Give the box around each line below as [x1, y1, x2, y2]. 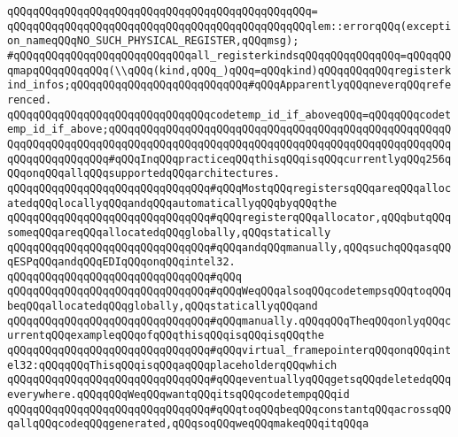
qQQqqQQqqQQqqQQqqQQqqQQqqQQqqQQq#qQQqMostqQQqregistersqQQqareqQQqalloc [7, 181, 452, 195]
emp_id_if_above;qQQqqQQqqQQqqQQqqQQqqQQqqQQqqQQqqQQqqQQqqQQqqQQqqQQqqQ [7, 123, 452, 136]
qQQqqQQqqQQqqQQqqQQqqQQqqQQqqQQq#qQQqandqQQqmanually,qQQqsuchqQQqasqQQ [7, 241, 452, 254]
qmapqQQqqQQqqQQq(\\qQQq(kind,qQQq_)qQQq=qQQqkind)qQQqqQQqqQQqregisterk [7, 64, 452, 77]
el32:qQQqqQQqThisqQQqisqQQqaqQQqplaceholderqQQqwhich [7, 358, 338, 372]
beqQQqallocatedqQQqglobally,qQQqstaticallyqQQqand [7, 300, 318, 313]
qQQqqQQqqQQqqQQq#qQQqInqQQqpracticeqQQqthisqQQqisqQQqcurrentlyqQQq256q [7, 152, 452, 165]
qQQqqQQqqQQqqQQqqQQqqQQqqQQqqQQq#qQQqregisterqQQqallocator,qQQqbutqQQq [7, 211, 452, 225]
